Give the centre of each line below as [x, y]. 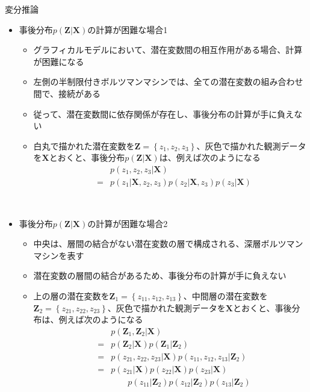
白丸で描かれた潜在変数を [84, 145]
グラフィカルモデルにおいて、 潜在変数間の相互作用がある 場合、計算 [168, 50]
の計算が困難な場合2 [128, 223]
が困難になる [59, 61]
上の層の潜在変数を [71, 295]
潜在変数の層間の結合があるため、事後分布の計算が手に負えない [160, 275]
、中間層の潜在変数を [225, 295]
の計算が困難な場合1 [128, 29]
